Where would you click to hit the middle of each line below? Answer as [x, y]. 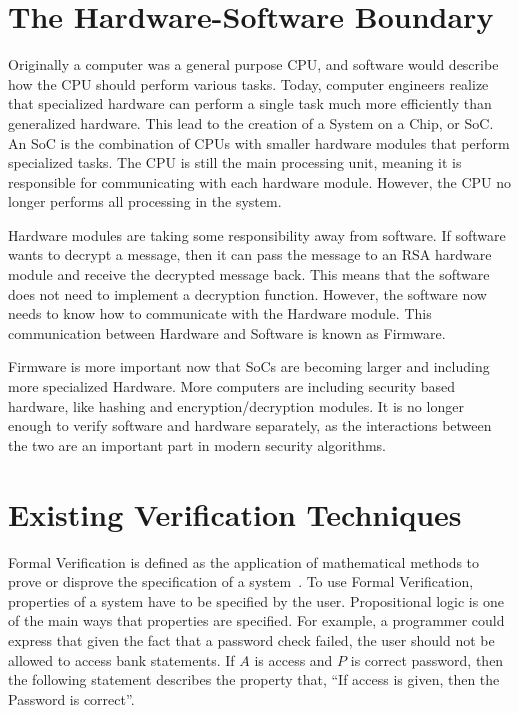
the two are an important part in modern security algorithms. [197, 444]
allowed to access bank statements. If [121, 659]
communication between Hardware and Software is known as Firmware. [227, 332]
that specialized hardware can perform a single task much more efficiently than [250, 103]
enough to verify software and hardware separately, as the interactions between [250, 425]
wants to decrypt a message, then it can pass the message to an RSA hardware [250, 254]
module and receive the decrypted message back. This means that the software [249, 274]
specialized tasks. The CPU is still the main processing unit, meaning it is [235, 162]
